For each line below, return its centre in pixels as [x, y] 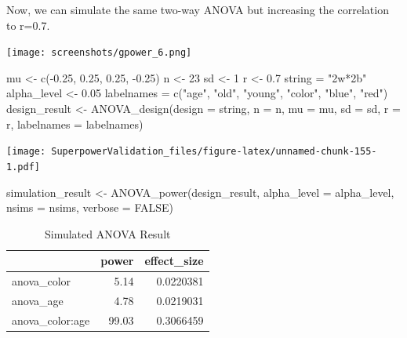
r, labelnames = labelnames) [75, 124]
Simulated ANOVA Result [108, 233]
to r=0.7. [28, 25]
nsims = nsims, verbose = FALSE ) [90, 207]
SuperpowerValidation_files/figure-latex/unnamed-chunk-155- [214, 152]
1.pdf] [23, 167]
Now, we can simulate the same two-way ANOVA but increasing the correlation [198, 9]
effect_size [174, 261]
